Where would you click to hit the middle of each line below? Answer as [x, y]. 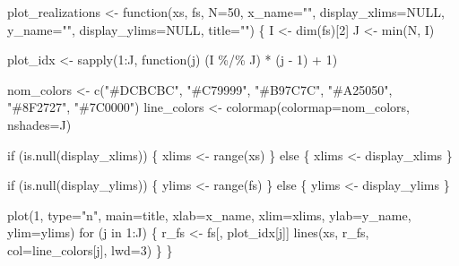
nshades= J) [39, 124]
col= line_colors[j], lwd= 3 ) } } [90, 249]
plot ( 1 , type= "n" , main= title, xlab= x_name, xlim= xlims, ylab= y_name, [209, 215]
